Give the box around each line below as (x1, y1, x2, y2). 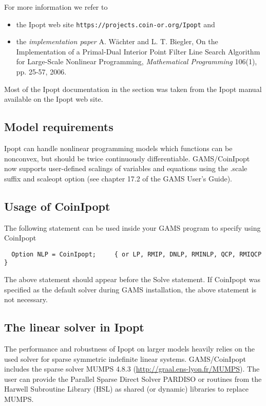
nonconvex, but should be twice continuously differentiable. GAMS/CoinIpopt (4, 153, 250, 163)
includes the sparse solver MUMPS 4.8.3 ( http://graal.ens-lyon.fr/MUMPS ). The (4, 363, 260, 374)
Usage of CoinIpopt (4, 198, 110, 214)
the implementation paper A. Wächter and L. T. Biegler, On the (16, 36, 218, 47)
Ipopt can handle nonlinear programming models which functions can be (4, 143, 233, 154)
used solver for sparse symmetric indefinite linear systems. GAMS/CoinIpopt (4, 353, 246, 364)
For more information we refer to (4, 2, 108, 12)
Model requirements (4, 119, 113, 135)
